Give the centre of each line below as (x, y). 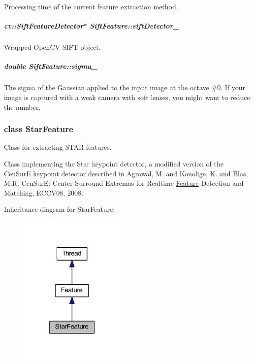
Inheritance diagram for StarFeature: (60, 209)
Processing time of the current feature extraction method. (91, 6)
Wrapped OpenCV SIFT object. (52, 47)
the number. (22, 107)
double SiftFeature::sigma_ (51, 66)
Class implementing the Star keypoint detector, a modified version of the (114, 163)
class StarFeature (39, 129)
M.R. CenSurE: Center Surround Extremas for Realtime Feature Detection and (124, 183)
